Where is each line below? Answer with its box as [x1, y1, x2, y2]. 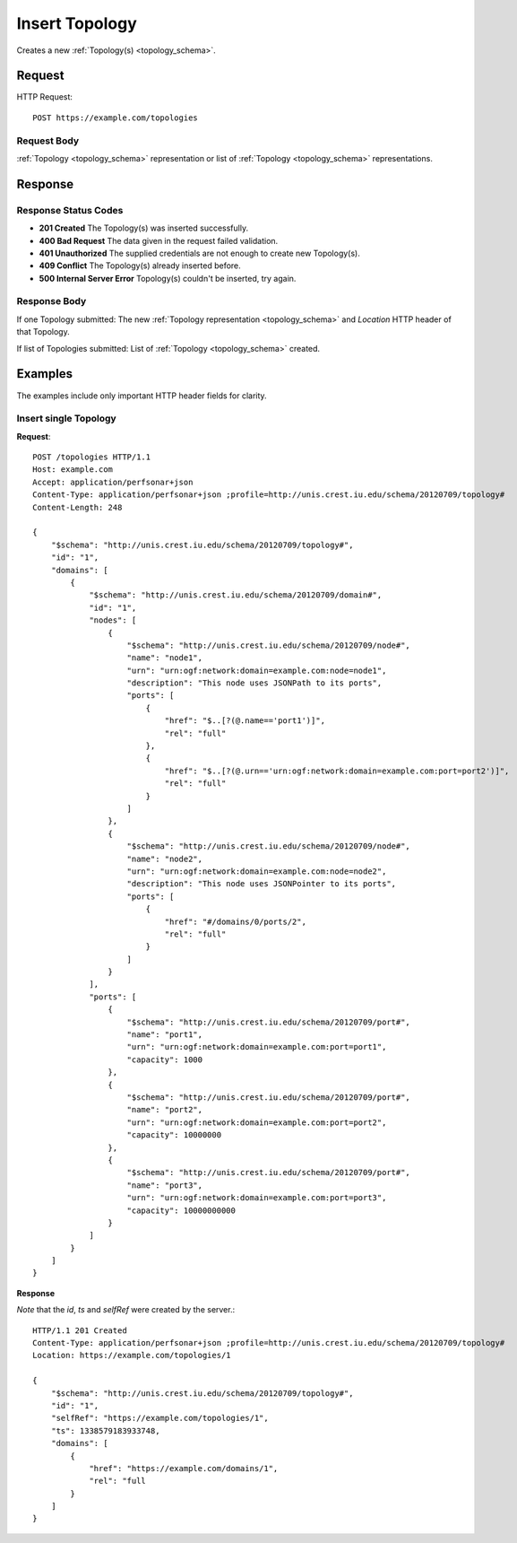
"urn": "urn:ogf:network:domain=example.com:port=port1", [126, 1042, 387, 1052]
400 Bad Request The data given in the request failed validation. [39, 235, 279, 246]
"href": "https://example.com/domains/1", [89, 1463, 279, 1473]
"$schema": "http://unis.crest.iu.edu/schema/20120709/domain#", [89, 590, 383, 600]
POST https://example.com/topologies [32, 112, 199, 123]
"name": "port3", [126, 1180, 203, 1190]
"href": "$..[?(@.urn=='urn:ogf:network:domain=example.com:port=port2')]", [164, 765, 510, 776]
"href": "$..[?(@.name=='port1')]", [164, 716, 326, 726]
